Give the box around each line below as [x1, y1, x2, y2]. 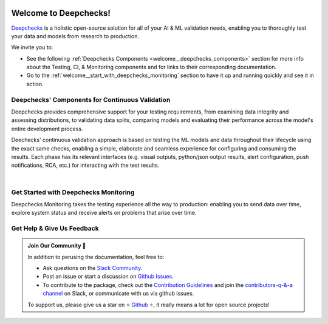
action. [26, 80, 44, 87]
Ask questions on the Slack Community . [43, 265, 143, 271]
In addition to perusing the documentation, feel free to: [27, 253, 165, 260]
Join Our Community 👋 [27, 242, 86, 249]
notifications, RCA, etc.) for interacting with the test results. [11, 161, 160, 169]
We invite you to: [11, 44, 53, 51]
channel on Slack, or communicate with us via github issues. [43, 290, 194, 297]
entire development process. [11, 125, 83, 132]
